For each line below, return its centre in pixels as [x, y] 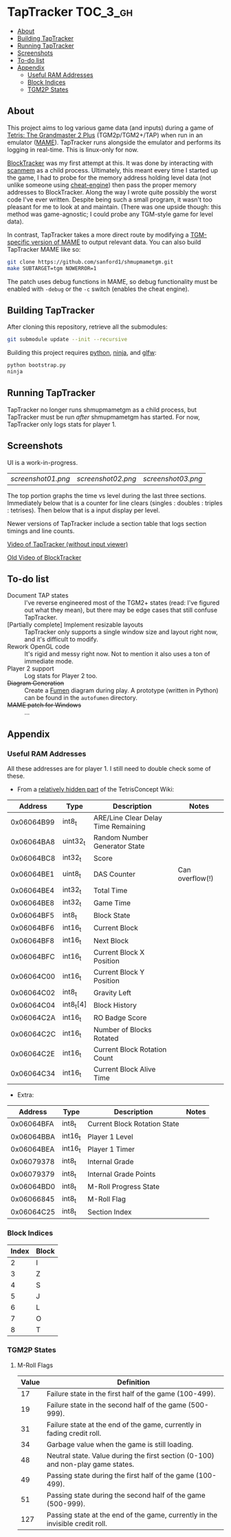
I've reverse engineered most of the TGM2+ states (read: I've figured [122, 603]
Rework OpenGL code [38, 646]
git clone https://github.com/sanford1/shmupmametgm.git [90, 262]
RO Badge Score [120, 1018]
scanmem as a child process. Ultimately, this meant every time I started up [113, 170]
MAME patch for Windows [44, 705]
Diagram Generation [36, 683]
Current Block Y [119, 972]
